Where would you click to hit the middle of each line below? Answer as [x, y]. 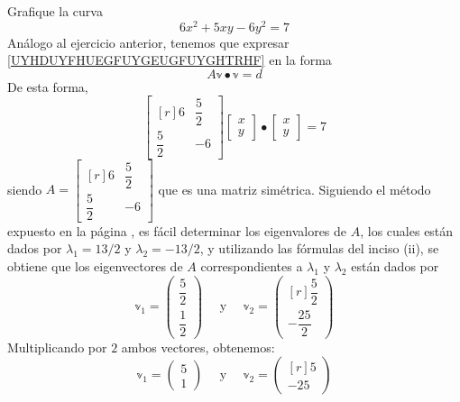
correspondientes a [252, 266]
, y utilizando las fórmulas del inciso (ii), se [319, 248]
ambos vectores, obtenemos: [198, 347]
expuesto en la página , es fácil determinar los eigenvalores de [177, 230]
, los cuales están [407, 230]
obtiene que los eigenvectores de [95, 266]
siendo [25, 189]
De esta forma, [48, 86]
